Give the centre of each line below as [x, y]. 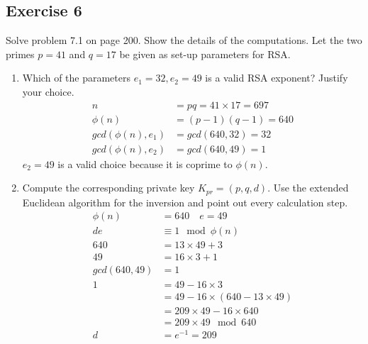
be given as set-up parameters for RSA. [205, 54]
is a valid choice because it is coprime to [145, 163]
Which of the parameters [77, 78]
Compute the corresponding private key [108, 188]
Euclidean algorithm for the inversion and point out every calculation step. [185, 202]
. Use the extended [308, 188]
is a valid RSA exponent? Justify [277, 78]
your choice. [48, 91]
